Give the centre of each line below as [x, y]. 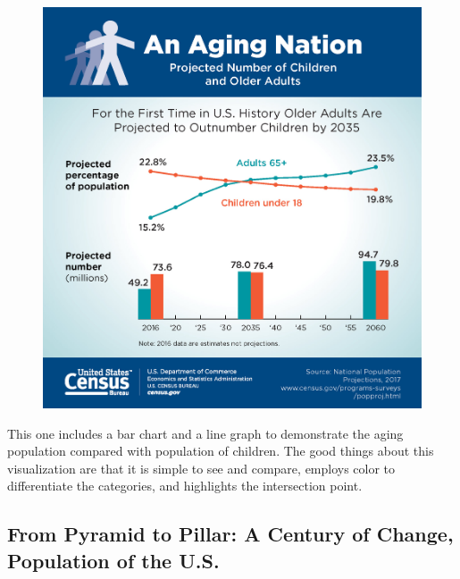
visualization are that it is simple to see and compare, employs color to [201, 468]
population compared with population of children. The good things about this [221, 451]
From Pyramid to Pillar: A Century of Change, [230, 534]
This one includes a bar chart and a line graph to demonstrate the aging [205, 433]
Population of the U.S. [113, 560]
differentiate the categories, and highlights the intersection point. [185, 486]
